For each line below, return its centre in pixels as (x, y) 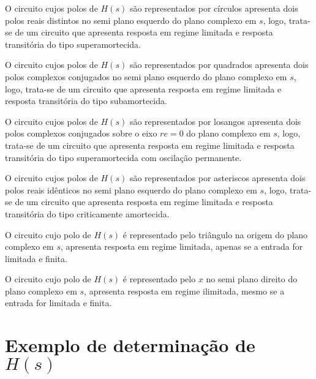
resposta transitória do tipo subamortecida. (86, 101)
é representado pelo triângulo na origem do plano (215, 234)
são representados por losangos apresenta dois (215, 121)
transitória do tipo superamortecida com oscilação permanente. (123, 157)
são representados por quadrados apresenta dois (219, 65)
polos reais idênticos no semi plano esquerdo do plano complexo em (131, 189)
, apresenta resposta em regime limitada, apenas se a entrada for (182, 246)
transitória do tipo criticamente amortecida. (87, 213)
